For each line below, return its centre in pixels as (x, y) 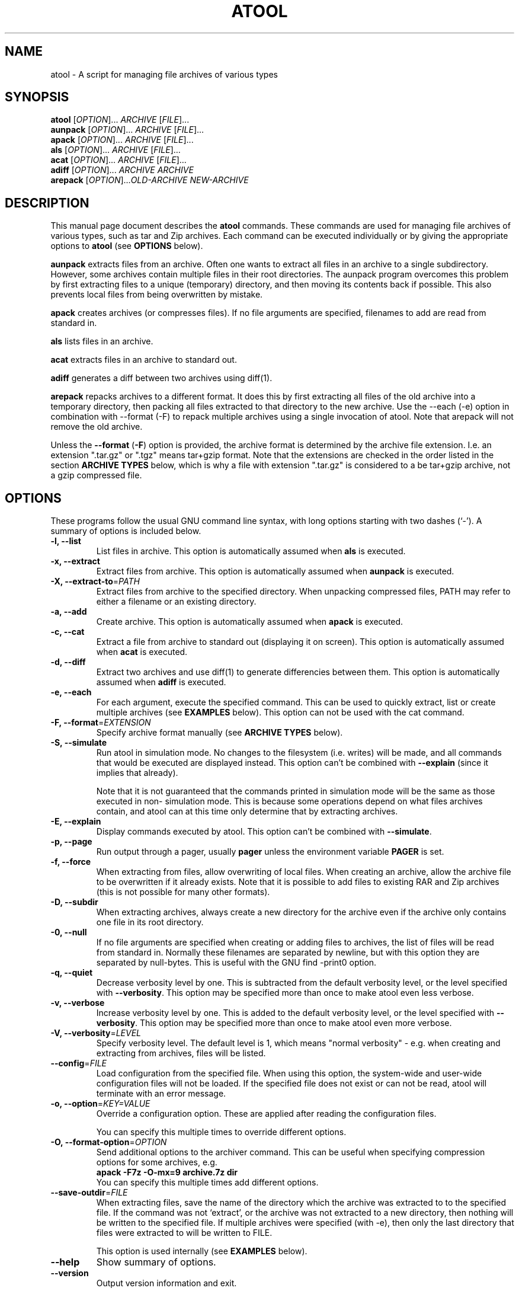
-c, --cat (68, 632)
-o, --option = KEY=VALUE (100, 1104)
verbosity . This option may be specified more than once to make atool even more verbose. (274, 1023)
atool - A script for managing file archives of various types (164, 74)
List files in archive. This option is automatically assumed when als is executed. (251, 551)
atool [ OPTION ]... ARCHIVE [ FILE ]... (120, 120)
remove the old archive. (97, 427)
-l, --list (66, 541)
